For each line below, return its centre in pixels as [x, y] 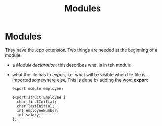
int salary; [29, 115]
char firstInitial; [37, 102]
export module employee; [38, 89]
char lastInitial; [36, 106]
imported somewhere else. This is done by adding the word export [80, 80]
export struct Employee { [39, 97]
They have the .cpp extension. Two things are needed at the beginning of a [81, 50]
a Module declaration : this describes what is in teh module [72, 65]
